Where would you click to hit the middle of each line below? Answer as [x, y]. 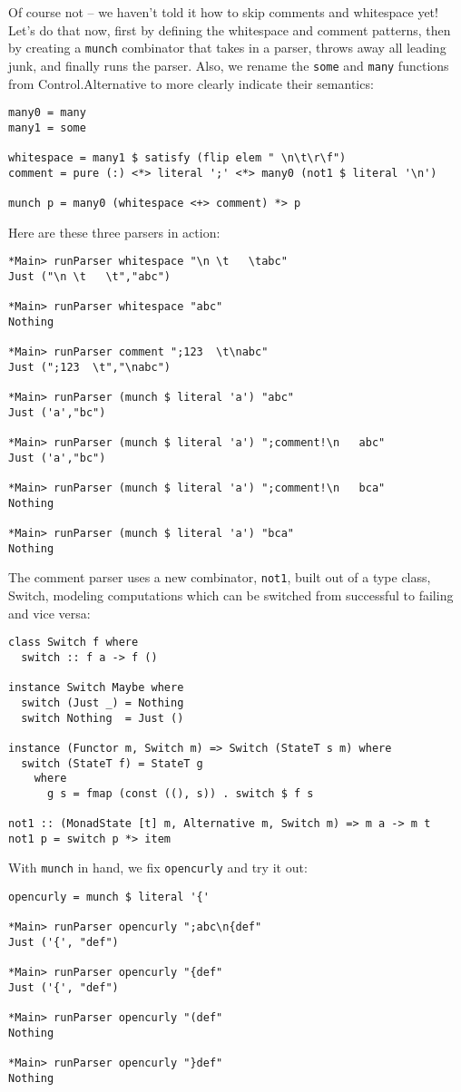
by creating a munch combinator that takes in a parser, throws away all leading [227, 48]
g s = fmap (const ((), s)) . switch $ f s [180, 793]
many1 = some [47, 127]
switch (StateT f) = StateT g [112, 763]
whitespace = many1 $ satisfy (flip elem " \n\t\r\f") [177, 158]
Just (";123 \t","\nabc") [89, 367]
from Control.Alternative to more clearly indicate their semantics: [191, 83]
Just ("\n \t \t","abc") [89, 276]
